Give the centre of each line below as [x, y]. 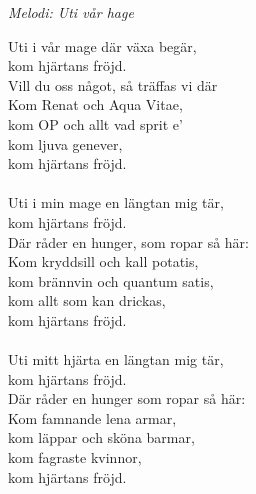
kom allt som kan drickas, [87, 300]
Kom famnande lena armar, [92, 417]
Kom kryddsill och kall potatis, [103, 261]
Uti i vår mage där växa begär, [102, 45]
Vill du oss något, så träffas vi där [113, 84]
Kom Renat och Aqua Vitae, [95, 104]
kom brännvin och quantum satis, [111, 280]
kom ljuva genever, [65, 143]
